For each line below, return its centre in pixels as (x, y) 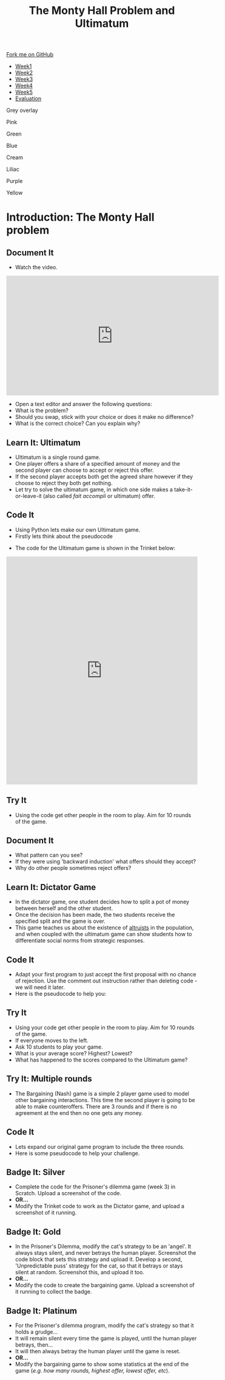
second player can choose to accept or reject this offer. (84, 470)
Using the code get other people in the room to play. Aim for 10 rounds (103, 815)
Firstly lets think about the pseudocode (64, 536)
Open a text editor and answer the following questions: (84, 404)
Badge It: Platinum (42, 1311)
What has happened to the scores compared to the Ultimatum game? (101, 1060)
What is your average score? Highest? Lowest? (74, 1053)
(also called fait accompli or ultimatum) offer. (99, 496)
